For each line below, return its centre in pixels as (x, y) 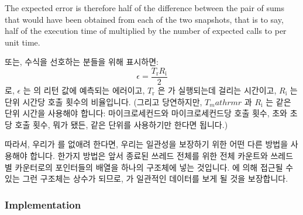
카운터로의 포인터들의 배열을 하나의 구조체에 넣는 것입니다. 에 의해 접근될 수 (154, 167)
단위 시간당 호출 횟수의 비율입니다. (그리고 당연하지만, (104, 101)
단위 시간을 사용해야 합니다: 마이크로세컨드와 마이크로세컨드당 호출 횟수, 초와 (146, 113)
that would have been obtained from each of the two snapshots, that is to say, (144, 19)
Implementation (43, 204)
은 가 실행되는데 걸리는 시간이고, (217, 90)
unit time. (23, 42)
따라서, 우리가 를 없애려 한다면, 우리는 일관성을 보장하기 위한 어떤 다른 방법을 (147, 144)
